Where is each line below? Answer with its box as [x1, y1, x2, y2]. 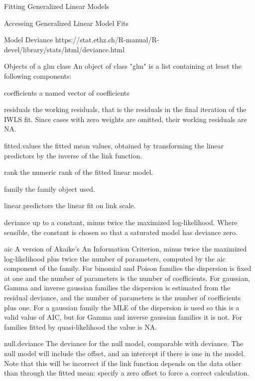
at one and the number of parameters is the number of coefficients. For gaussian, [4, 272, 250, 283]
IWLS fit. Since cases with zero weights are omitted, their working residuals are [4, 114, 247, 124]
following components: [4, 70, 72, 81]
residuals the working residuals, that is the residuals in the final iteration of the [4, 104, 247, 115]
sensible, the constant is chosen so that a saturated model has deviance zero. [4, 227, 238, 237]
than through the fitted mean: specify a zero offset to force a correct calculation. [4, 368, 250, 378]
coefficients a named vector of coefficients [4, 87, 129, 98]
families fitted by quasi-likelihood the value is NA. [4, 321, 157, 332]
